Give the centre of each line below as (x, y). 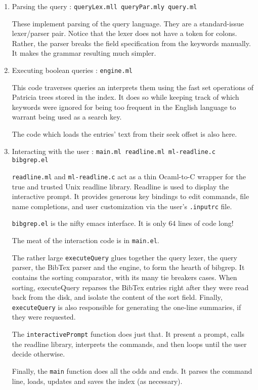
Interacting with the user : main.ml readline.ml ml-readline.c (114, 151)
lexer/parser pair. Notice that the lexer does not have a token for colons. (124, 33)
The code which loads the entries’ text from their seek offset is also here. (124, 134)
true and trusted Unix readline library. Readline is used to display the (120, 186)
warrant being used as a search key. (67, 117)
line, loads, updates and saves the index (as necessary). (97, 381)
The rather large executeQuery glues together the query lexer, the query (124, 257)
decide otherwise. (38, 354)
